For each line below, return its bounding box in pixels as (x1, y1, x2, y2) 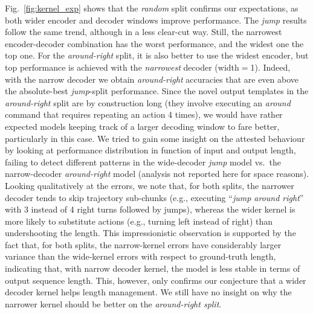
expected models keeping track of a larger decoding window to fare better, (5, 120, 280, 132)
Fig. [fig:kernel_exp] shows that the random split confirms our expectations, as (5, 2, 298, 14)
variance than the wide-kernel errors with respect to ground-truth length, (5, 250, 276, 263)
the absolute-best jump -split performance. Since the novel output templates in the (5, 85, 309, 97)
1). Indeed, (250, 60, 291, 73)
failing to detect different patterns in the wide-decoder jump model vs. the (5, 155, 281, 168)
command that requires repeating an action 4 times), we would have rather (5, 108, 283, 121)
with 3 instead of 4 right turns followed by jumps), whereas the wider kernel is (5, 203, 295, 216)
